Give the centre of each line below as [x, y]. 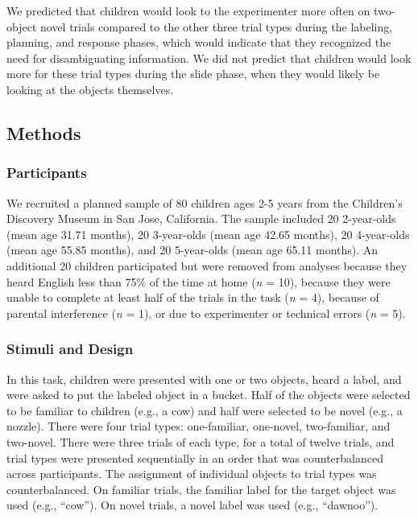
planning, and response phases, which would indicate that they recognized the [199, 42]
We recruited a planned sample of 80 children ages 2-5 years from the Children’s [205, 202]
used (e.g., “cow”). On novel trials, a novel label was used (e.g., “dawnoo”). [192, 505]
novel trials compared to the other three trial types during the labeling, [216, 26]
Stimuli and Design [70, 349]
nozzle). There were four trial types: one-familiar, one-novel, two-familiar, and [199, 426]
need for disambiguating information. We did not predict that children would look [209, 58]
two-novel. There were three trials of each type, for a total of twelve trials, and [201, 441]
